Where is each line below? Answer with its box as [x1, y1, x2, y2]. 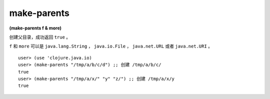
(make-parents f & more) [9, 25, 62, 31]
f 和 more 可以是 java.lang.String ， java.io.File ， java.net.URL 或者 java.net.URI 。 [9, 43, 212, 49]
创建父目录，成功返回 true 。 [9, 34, 71, 40]
